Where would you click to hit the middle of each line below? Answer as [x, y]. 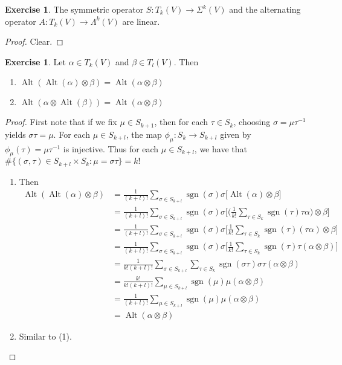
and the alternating [265, 9]
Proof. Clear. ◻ [34, 41]
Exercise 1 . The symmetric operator [74, 9]
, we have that [221, 148]
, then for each [181, 122]
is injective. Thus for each [111, 148]
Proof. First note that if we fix [61, 122]
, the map [144, 134]
